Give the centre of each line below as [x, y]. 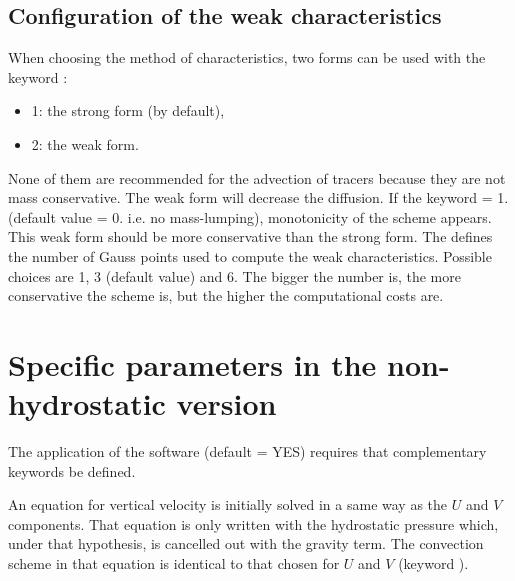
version [226, 403]
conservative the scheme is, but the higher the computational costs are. [226, 295]
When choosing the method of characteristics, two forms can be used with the [247, 57]
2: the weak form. [85, 143]
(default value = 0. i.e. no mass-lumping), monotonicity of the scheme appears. [250, 216]
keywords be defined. [72, 470]
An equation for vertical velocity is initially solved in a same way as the [228, 504]
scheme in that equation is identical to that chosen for [174, 563]
